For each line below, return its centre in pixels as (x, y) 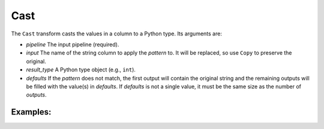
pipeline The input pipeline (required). (73, 44)
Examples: (31, 112)
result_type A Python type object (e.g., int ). (81, 70)
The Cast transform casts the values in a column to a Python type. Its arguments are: (116, 34)
